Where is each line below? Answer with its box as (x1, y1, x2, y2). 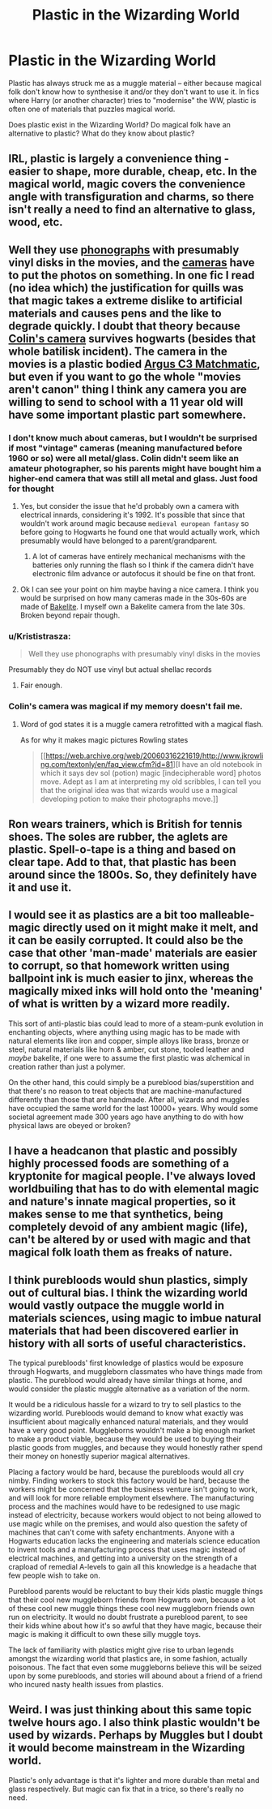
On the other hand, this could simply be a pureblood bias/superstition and (8, 1077, 254, 1087)
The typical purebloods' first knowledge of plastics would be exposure (8, 1358, 244, 1368)
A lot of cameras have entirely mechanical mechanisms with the (32, 552, 245, 562)
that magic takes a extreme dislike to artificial (8, 294, 243, 308)
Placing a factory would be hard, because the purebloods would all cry (8, 1467, 244, 1477)
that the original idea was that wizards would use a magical (40, 785, 238, 795)
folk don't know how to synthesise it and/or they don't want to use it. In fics (8, 87, 260, 97)
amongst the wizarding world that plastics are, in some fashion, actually (8, 1654, 248, 1664)
